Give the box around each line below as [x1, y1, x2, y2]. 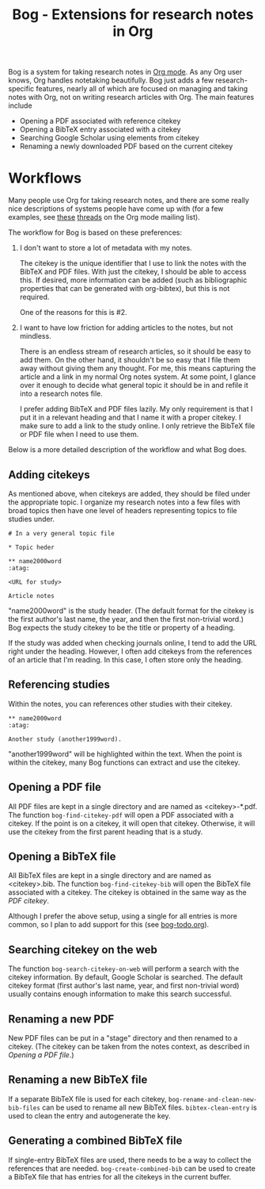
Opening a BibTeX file [8, 850, 116, 863]
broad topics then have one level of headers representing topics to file [8, 505, 237, 515]
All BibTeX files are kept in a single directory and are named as [8, 871, 212, 880]
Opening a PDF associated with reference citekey [19, 117, 181, 126]
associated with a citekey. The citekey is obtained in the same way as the [8, 888, 247, 897]
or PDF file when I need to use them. [19, 430, 139, 439]
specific [8, 84, 35, 94]
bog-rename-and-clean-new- [168, 1095, 258, 1103]
